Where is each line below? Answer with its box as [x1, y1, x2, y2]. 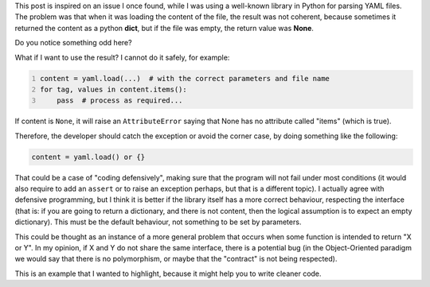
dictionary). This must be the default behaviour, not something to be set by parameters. [14, 217, 302, 227]
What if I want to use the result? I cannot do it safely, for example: [14, 52, 230, 62]
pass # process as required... [57, 96, 183, 105]
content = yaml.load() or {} [31, 152, 146, 161]
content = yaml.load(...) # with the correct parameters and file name [40, 74, 330, 83]
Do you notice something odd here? [14, 38, 132, 48]
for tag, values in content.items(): [40, 84, 187, 94]
